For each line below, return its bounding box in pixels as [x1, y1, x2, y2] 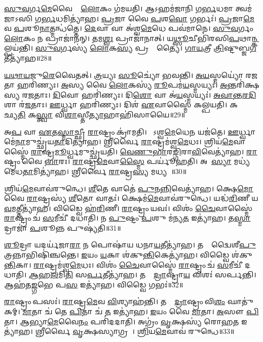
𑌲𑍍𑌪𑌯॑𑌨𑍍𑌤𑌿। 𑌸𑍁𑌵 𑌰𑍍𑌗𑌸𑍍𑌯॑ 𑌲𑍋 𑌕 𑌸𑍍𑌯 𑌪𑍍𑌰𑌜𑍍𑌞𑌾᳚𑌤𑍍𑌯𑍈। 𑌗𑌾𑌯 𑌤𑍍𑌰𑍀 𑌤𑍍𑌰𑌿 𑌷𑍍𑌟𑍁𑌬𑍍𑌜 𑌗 [4, 42, 256, 53]
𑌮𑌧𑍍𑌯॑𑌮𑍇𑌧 [234, 156, 250, 166]
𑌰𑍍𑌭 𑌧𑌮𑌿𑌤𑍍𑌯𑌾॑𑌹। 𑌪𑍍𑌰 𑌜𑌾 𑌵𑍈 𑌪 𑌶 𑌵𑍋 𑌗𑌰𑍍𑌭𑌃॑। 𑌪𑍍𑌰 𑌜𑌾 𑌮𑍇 [41, 13, 255, 23]
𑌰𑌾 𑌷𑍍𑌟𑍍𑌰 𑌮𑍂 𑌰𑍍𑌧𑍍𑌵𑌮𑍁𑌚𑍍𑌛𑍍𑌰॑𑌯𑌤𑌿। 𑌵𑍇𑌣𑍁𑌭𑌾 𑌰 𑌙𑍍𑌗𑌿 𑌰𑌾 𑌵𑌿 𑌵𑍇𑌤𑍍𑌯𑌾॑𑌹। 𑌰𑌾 [30, 146, 257, 156]
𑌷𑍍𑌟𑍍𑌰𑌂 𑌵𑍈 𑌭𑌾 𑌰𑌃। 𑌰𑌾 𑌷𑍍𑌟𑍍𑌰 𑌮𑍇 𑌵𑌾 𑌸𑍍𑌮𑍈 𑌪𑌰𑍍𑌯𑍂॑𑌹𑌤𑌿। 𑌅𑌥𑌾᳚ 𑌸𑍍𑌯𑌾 [4, 156, 232, 166]
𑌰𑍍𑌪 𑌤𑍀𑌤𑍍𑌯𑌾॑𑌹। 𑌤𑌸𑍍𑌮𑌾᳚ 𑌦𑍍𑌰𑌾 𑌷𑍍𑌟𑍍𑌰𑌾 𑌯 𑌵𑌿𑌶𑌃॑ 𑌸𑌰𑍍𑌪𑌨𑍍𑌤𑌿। [87, 269, 256, 280]
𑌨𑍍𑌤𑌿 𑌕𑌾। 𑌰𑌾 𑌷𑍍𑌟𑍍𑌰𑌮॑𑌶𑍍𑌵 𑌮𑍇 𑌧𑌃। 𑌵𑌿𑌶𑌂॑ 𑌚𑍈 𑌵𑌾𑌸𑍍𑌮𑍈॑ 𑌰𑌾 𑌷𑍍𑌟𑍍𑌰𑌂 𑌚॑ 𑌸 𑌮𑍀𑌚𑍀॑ [4, 259, 243, 270]
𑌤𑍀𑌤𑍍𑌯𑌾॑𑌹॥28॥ [4, 52, 52, 63]
